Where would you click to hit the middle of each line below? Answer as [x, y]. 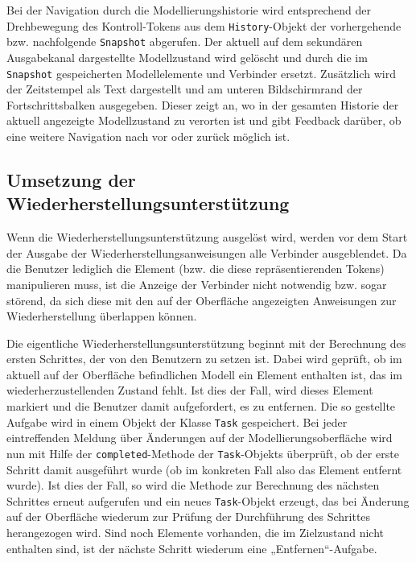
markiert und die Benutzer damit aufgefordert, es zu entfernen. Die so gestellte [201, 406]
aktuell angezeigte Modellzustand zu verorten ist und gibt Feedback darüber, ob [204, 120]
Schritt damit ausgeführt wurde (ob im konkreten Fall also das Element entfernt [204, 469]
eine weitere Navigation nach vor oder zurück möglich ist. [148, 136]
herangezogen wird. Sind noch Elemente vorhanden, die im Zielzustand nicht [196, 532]
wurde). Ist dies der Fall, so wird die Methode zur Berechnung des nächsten [193, 485]
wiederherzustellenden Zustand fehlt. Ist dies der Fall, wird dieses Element [190, 390]
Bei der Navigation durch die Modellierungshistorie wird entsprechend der [189, 10]
